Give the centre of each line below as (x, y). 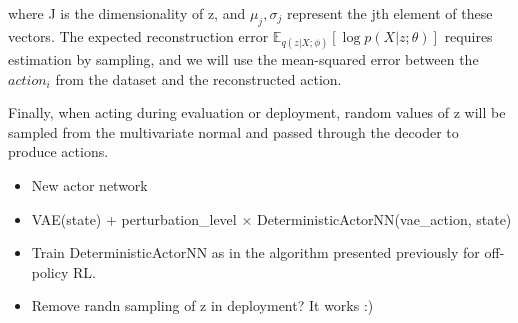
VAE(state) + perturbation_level (134, 218)
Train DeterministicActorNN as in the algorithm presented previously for (255, 252)
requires (468, 35)
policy (50, 271)
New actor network (89, 184)
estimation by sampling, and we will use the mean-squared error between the (243, 58)
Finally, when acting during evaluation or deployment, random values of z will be (257, 112)
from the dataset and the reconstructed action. (198, 78)
